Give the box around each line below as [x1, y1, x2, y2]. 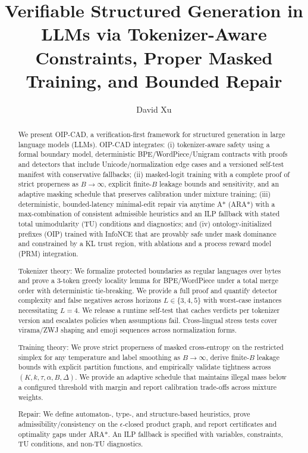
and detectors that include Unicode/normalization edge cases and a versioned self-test [18, 159, 284, 169]
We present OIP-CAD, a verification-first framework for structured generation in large [18, 129, 285, 139]
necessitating [18, 305, 58, 315]
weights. [18, 392, 43, 402]
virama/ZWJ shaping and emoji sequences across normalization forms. [18, 325, 237, 335]
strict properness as [18, 179, 78, 189]
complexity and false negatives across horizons [18, 295, 161, 305]
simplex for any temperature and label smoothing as [18, 352, 180, 362]
